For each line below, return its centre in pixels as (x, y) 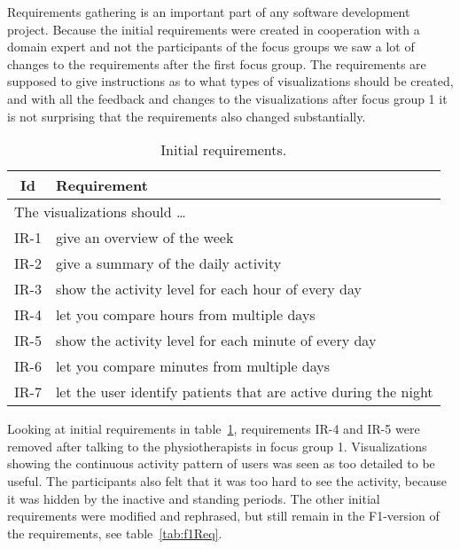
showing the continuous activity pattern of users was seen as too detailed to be (221, 463)
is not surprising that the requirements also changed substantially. (187, 116)
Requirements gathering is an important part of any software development (209, 12)
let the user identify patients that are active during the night (244, 392)
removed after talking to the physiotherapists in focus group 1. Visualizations (217, 446)
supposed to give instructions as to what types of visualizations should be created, (230, 81)
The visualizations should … (100, 212)
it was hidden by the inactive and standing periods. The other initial (194, 498)
